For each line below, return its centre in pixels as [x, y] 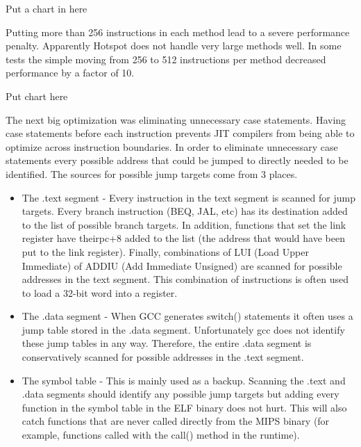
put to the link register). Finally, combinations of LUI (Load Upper [165, 251]
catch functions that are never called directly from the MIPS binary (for [176, 421]
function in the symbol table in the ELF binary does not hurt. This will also [184, 407]
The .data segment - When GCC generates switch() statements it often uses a [187, 316]
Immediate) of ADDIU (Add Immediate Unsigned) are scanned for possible [182, 265]
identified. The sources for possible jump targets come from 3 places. [152, 173]
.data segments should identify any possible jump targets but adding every [180, 394]
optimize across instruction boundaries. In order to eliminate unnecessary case [172, 146]
